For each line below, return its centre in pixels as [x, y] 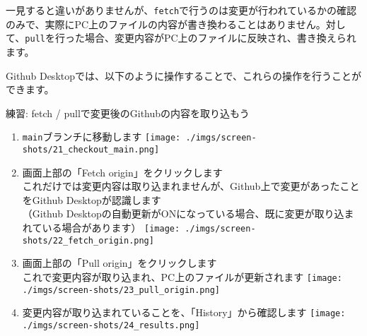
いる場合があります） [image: [111, 227]
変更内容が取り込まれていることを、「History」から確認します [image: [184, 312]
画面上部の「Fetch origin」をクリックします [122, 172]
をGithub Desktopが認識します [92, 199]
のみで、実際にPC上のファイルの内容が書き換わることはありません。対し [176, 24]
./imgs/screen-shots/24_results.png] [111, 325]
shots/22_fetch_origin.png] [88, 240]
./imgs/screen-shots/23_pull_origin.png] [121, 290]
